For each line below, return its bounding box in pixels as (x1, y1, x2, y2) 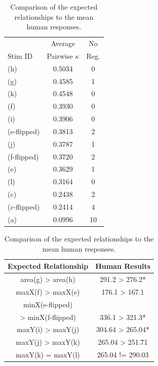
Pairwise (47, 50, 73, 61)
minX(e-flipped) (23, 299, 73, 309)
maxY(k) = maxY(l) (16, 349, 80, 360)
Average (51, 38, 75, 49)
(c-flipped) (8, 201, 40, 212)
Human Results (95, 261, 151, 271)
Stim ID (8, 50, 33, 61)
